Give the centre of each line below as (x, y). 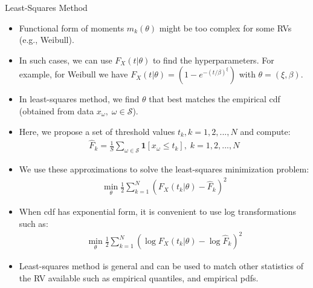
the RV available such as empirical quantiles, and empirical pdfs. (139, 277)
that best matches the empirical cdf (215, 99)
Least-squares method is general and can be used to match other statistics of (161, 266)
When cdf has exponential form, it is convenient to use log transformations (158, 211)
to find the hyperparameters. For (213, 60)
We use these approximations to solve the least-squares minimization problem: (164, 169)
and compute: (265, 131)
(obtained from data (56, 110)
